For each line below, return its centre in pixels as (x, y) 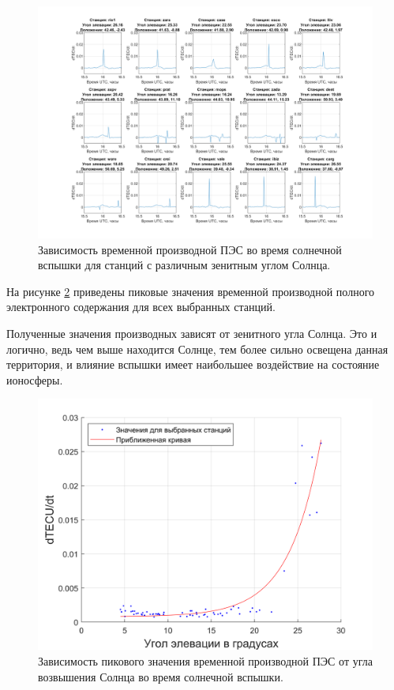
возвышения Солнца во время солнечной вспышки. (161, 676)
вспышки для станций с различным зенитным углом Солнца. (184, 265)
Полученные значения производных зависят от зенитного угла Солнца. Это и (192, 333)
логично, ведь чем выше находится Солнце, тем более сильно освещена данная (197, 349)
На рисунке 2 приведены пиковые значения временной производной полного (191, 291)
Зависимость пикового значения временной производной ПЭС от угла (205, 660)
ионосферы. (35, 379)
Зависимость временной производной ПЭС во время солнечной (190, 249)
